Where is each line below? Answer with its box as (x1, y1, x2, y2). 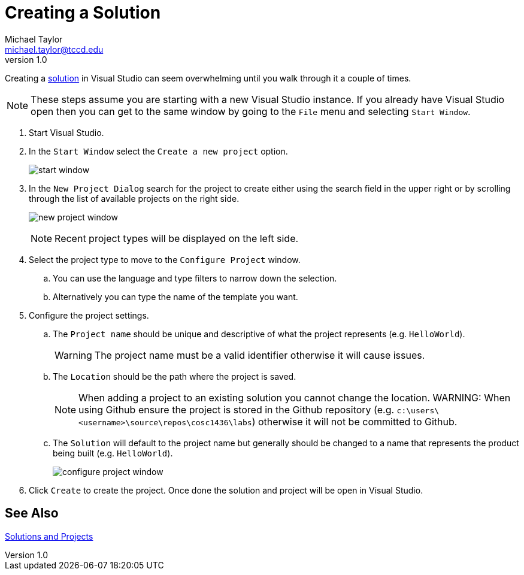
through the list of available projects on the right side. (29, 193, 240, 204)
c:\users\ (396, 405, 440, 415)
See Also (5, 506, 59, 521)
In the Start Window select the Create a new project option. (29, 146, 288, 156)
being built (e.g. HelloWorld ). (53, 447, 173, 458)
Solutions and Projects (5, 531, 93, 541)
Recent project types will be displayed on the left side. (54, 232, 299, 244)
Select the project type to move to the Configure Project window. (29, 254, 301, 265)
